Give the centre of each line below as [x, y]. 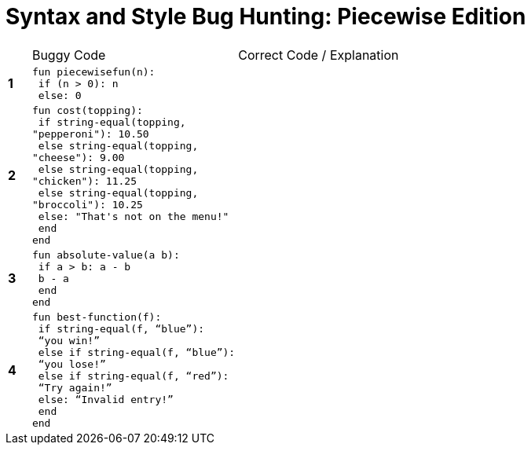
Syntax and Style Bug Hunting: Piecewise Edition [266, 16]
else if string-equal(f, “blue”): [137, 352]
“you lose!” [72, 364]
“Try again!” [75, 387]
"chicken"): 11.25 [84, 181]
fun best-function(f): [97, 317]
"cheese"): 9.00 [78, 157]
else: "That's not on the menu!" [134, 216]
